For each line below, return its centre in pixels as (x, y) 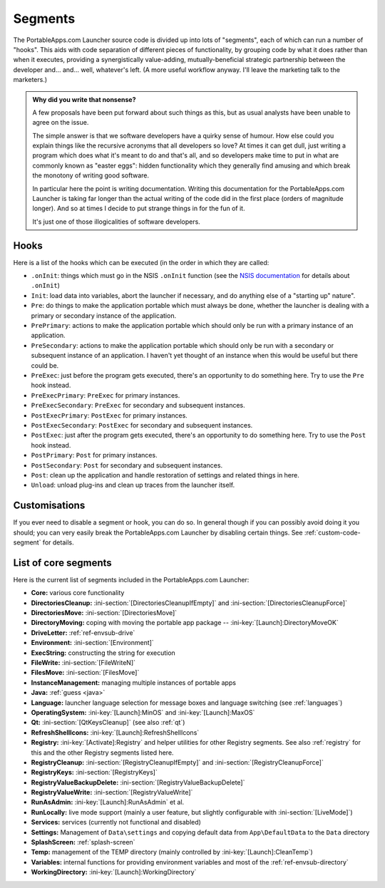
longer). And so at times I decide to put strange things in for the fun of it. (139, 208)
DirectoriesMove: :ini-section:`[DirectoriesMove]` (104, 613)
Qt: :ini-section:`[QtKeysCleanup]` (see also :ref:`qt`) (108, 723)
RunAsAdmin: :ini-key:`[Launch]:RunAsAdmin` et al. (108, 802)
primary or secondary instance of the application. (104, 315)
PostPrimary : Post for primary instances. (94, 455)
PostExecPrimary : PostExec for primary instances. (109, 415)
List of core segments (62, 563)
